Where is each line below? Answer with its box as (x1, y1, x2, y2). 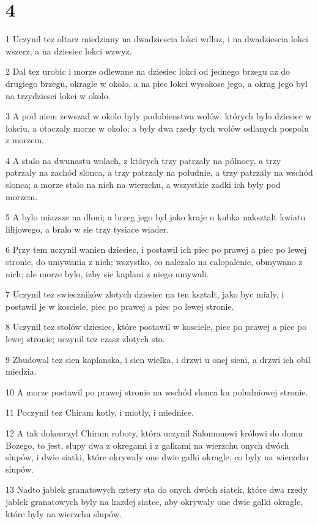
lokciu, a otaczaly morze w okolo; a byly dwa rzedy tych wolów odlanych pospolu (6, 121, 309, 134)
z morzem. (6, 133, 45, 146)
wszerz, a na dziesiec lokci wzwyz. (6, 44, 132, 57)
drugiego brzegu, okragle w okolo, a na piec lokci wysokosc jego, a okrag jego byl (6, 77, 308, 89)
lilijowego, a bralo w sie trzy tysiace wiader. (6, 222, 169, 235)
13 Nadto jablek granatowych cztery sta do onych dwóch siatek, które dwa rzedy (6, 483, 308, 496)
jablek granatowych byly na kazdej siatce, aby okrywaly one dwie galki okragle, (6, 495, 303, 507)
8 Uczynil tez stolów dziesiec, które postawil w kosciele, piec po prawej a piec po (6, 320, 307, 333)
